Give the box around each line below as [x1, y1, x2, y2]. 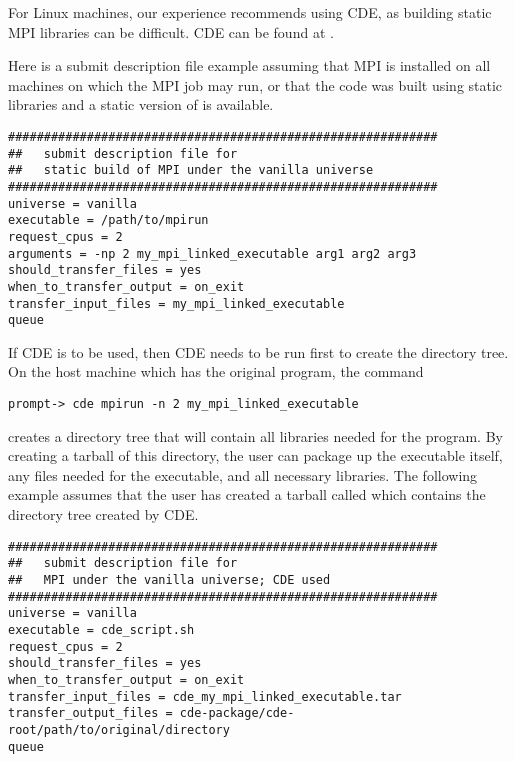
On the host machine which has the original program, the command [8, 361, 424, 382]
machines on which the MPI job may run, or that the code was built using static [8, 74, 503, 95]
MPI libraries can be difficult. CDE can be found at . [8, 21, 334, 42]
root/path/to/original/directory [8, 722, 230, 737]
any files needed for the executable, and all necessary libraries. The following [8, 464, 478, 485]
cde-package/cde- [179, 706, 295, 721]
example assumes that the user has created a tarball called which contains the [8, 484, 486, 505]
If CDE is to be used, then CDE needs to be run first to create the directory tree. [8, 341, 509, 362]
